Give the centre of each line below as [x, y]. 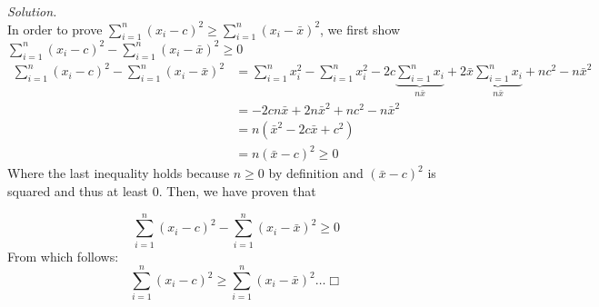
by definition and [316, 173]
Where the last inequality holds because [119, 173]
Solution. [32, 11]
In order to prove [55, 29]
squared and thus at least [78, 190]
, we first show [360, 29]
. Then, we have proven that [237, 190]
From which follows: [63, 256]
